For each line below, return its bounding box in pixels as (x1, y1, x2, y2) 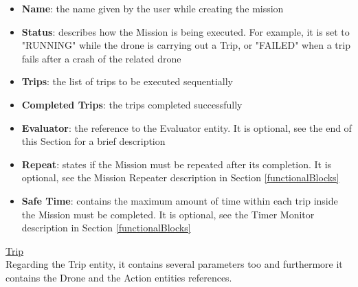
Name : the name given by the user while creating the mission (21, 1, 284, 15)
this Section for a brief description (21, 134, 166, 148)
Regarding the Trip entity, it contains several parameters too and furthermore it (5, 257, 343, 271)
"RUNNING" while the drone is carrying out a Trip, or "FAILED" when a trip (21, 38, 350, 52)
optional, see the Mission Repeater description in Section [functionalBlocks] (21, 170, 339, 185)
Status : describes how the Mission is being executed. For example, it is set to (21, 24, 350, 38)
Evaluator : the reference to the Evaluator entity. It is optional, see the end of (21, 120, 352, 135)
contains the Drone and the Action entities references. (5, 270, 232, 284)
